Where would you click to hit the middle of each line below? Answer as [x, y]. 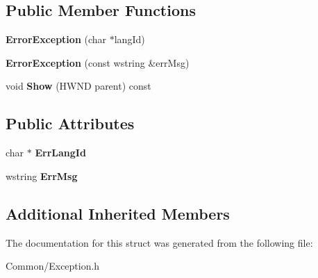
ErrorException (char [56, 39]
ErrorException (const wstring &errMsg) [98, 62]
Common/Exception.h [53, 266]
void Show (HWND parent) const [78, 86]
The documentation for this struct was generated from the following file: [159, 242]
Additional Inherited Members [118, 213]
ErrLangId [60, 153]
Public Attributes [70, 123]
